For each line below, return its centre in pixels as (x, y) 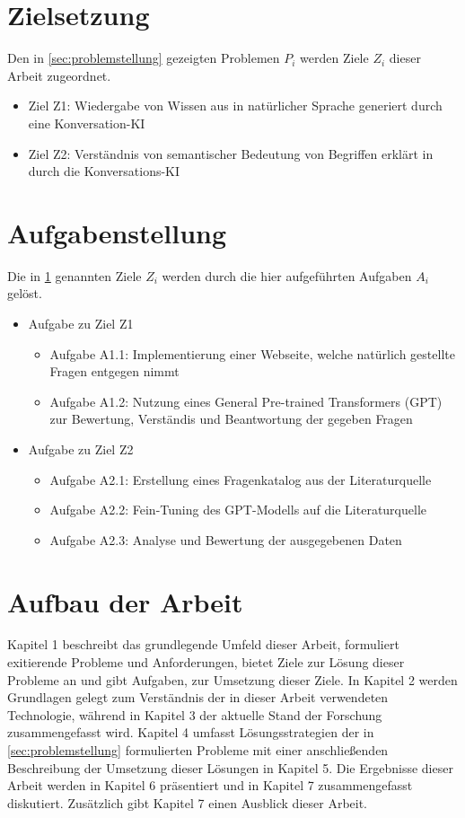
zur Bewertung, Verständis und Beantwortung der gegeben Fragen (231, 419)
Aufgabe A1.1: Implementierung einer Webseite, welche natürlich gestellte (252, 353)
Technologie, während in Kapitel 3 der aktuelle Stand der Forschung (195, 714)
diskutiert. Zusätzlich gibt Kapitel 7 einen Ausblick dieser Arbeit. (188, 802)
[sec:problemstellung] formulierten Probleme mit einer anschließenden (198, 750)
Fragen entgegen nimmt (114, 371)
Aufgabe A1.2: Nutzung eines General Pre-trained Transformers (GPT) (246, 401)
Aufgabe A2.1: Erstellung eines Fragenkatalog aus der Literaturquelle (241, 479)
